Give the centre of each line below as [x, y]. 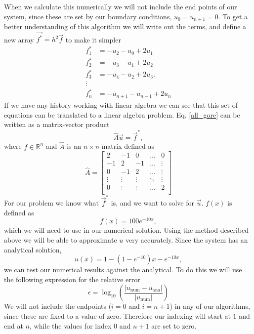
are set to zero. [174, 325]
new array [19, 39]
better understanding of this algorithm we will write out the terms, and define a [125, 26]
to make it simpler [93, 39]
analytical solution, [33, 249]
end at [14, 325]
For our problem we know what [52, 203]
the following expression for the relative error [72, 279]
